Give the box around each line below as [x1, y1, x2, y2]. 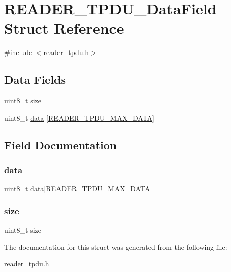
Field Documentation [4, 137, 117, 152]
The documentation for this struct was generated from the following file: [4, 241, 227, 252]
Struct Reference [4, 18, 124, 38]
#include [4, 47, 32, 58]
